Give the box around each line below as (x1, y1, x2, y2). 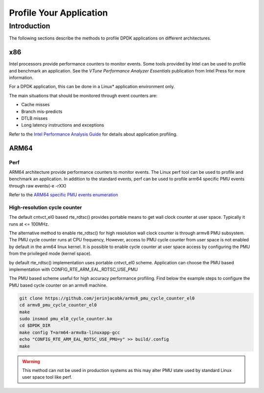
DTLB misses (21, 116, 48, 121)
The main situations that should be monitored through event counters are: (9, 92, 157, 98)
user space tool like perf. (22, 374, 72, 380)
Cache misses (21, 102, 50, 108)
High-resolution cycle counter (9, 204, 82, 210)
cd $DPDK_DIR (19, 323, 51, 328)
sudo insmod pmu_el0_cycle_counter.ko (19, 316, 112, 322)
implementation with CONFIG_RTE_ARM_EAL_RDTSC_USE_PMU (9, 267, 138, 273)
